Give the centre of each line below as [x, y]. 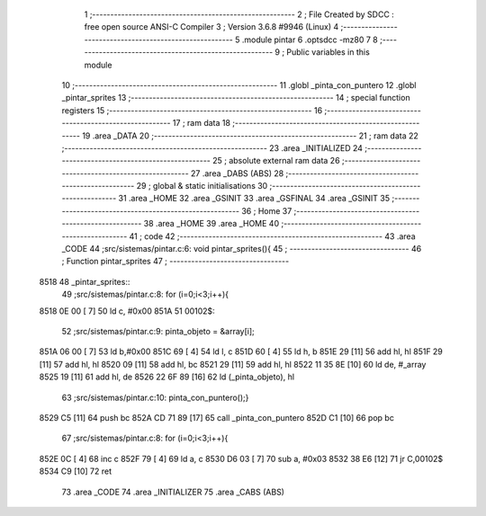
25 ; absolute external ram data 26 [276, 161]
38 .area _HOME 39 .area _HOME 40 [211, 224]
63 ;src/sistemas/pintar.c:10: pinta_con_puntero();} [155, 397]
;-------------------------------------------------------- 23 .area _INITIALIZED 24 [212, 147]
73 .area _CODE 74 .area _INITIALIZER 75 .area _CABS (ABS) [173, 492]
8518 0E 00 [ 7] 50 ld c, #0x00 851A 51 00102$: [127, 311]
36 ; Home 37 [267, 210]
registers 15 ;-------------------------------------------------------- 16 [192, 110]
